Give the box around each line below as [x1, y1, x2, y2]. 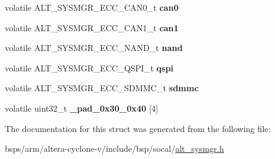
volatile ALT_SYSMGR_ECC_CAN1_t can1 [5, 21, 179, 34]
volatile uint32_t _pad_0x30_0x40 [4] [5, 101, 159, 114]
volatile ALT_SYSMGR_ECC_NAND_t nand [5, 41, 183, 54]
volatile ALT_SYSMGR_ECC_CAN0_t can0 [5, 1, 179, 13]
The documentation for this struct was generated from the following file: [5, 122, 271, 134]
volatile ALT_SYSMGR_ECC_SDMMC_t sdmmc [5, 82, 199, 94]
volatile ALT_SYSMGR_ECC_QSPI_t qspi [5, 61, 174, 74]
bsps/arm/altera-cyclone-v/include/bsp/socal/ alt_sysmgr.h [5, 142, 224, 155]
